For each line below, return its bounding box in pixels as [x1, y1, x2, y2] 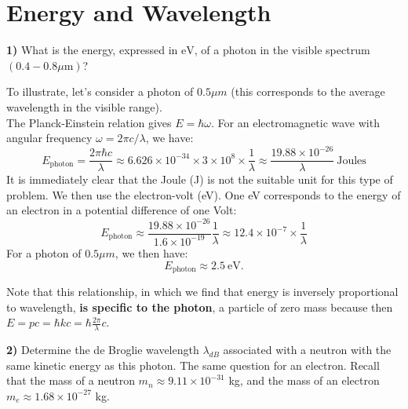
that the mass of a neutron [6, 372, 135, 389]
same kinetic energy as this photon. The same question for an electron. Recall [6, 356, 380, 373]
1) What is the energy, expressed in [6, 42, 178, 58]
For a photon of [6, 244, 82, 261]
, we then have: [115, 244, 188, 261]
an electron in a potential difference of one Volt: [6, 202, 237, 218]
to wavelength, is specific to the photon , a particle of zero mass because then [6, 298, 393, 315]
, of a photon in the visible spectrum [194, 42, 370, 58]
